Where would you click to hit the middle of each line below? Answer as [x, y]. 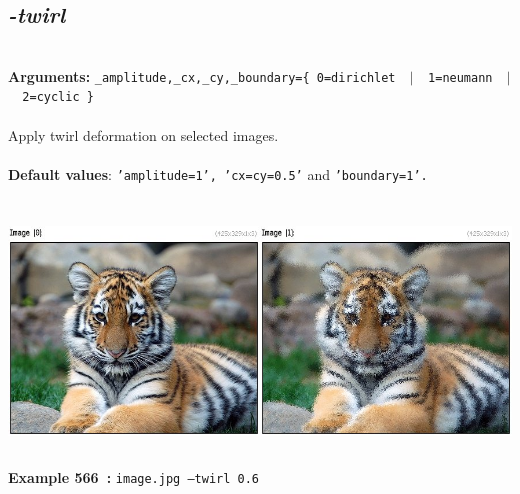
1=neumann [460, 77]
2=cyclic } [58, 97]
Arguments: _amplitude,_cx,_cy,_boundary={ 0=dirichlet [202, 75]
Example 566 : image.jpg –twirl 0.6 [133, 476]
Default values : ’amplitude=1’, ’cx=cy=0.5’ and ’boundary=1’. [218, 173]
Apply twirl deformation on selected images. [143, 134]
